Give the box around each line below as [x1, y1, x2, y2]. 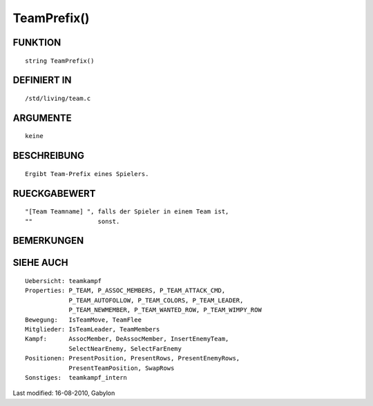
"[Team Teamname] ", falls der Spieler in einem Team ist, [25, 208, 229, 215]
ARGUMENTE [12, 112, 72, 124]
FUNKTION [12, 37, 61, 48]
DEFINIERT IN [12, 75, 72, 86]
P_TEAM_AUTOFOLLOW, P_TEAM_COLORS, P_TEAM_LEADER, [68, 296, 244, 304]
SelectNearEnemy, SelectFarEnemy [68, 345, 182, 352]
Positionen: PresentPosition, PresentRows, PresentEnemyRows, [25, 354, 240, 362]
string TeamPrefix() [25, 57, 95, 65]
